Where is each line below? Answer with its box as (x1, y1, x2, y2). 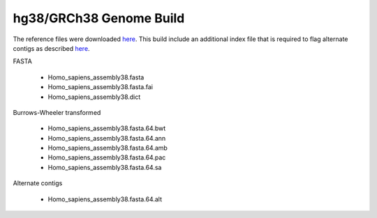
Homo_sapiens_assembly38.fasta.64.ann (47, 134, 166, 142)
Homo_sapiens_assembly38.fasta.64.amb (47, 143, 168, 153)
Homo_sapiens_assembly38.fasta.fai (47, 83, 154, 91)
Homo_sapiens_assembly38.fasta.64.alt (47, 195, 162, 203)
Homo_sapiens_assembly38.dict (47, 93, 141, 101)
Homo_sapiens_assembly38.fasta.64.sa (47, 163, 162, 171)
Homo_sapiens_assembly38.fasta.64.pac (47, 153, 166, 162)
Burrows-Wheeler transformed (13, 108, 101, 116)
